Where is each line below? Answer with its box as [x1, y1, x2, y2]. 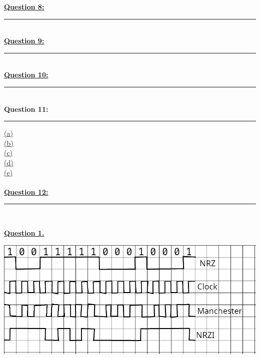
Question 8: [4, 1, 44, 11]
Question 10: [4, 69, 48, 80]
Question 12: [4, 186, 48, 197]
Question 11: [4, 103, 48, 114]
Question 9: [4, 35, 44, 46]
